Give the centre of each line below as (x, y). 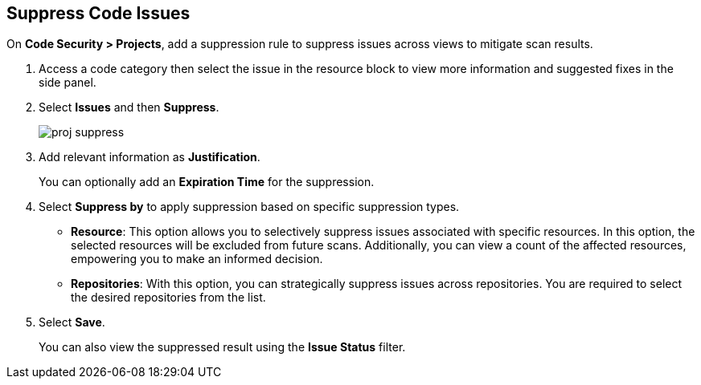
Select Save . (72, 322)
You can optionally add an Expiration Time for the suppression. (207, 182)
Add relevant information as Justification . (150, 157)
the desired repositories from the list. (168, 298)
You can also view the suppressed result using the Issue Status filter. (222, 347)
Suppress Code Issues (98, 13)
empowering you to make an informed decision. (197, 259)
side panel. (68, 83)
